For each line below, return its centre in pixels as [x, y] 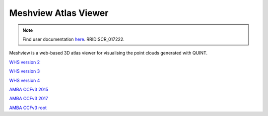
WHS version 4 [25, 80]
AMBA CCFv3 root [28, 108]
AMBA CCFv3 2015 [29, 89]
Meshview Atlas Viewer [59, 13]
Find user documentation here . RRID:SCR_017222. [74, 39]
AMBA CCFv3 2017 [29, 99]
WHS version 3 [25, 71]
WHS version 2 [25, 62]
